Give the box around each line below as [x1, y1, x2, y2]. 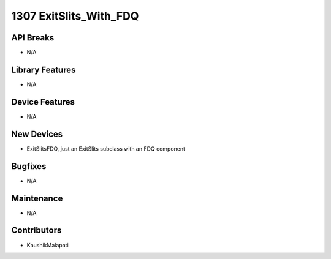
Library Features [11, 64, 76, 75]
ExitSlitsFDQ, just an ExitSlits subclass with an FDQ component [26, 145, 186, 152]
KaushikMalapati [26, 241, 69, 249]
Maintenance [11, 193, 63, 203]
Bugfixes [11, 161, 47, 171]
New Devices [11, 129, 63, 139]
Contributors [11, 225, 62, 236]
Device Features [11, 97, 75, 107]
